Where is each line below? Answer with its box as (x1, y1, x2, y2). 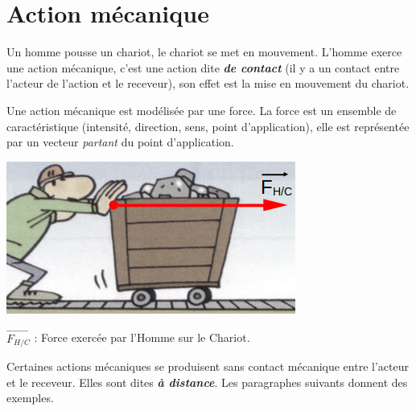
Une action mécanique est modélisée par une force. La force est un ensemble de (6, 101, 397, 118)
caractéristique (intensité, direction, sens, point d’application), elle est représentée (6, 117, 410, 134)
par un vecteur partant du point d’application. (6, 134, 234, 150)
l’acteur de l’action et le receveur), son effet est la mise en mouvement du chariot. (6, 75, 410, 92)
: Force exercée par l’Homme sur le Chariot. (34, 329, 250, 346)
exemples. (6, 389, 54, 406)
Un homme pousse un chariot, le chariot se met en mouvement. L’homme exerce (6, 43, 402, 60)
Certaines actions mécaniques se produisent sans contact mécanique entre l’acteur (6, 357, 409, 374)
